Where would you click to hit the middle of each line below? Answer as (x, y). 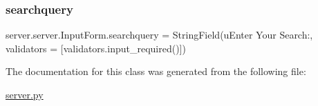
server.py (25, 94)
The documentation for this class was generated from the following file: (156, 71)
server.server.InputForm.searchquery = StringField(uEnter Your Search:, (159, 35)
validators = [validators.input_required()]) (96, 48)
